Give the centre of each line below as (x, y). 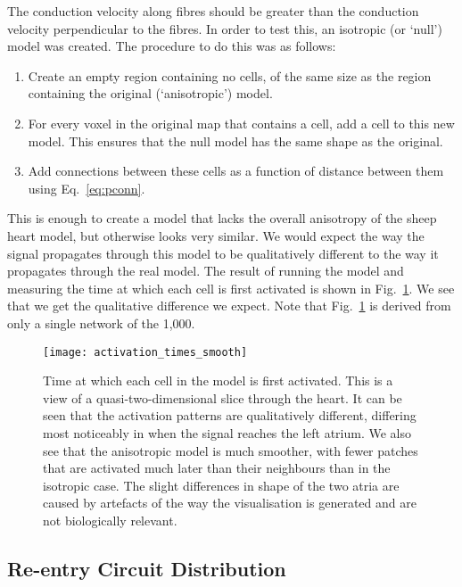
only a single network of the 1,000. (101, 322)
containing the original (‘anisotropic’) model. (150, 93)
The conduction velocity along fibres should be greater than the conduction (213, 11)
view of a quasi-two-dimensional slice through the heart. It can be (223, 397)
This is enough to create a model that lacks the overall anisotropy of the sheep (222, 218)
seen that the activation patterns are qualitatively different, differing (230, 415)
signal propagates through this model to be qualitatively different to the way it (223, 253)
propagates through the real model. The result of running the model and (206, 271)
